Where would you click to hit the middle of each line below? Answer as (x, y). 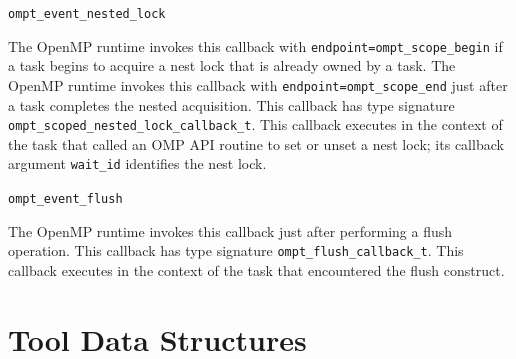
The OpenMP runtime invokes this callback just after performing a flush (230, 230)
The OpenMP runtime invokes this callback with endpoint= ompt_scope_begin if (255, 45)
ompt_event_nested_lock (87, 14)
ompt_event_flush (65, 199)
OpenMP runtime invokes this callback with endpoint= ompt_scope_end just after (258, 84)
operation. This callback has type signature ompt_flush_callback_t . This (236, 250)
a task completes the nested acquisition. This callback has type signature (231, 104)
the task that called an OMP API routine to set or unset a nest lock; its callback (256, 143)
